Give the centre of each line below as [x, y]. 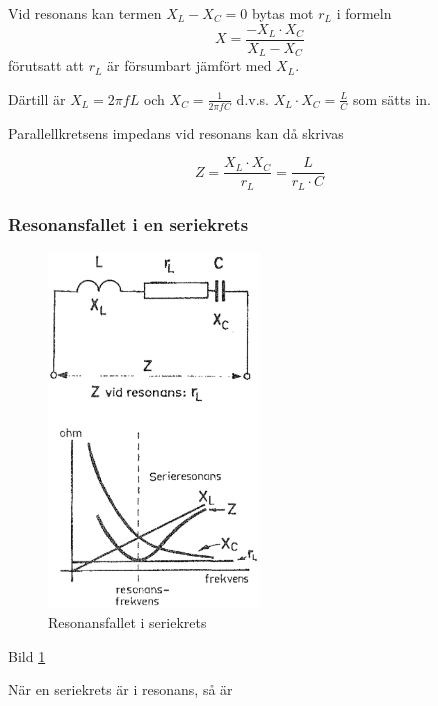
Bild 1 [27, 655]
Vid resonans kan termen [85, 13]
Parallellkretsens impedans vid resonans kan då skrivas [176, 132]
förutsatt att [46, 65]
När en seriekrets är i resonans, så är [120, 689]
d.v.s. [252, 98]
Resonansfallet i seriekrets [127, 621]
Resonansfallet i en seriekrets [128, 223]
